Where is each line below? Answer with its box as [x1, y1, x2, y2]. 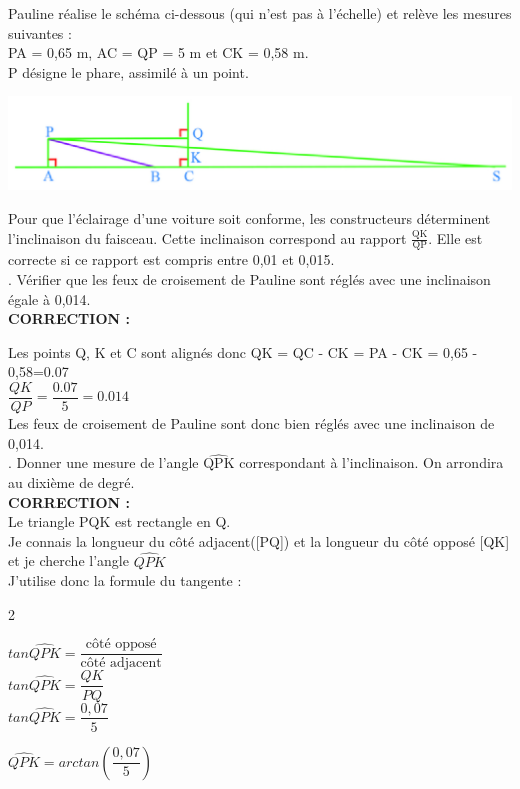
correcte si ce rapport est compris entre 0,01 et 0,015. [8, 249, 335, 270]
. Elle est [428, 227, 483, 248]
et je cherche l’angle [8, 550, 129, 571]
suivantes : [8, 22, 72, 43]
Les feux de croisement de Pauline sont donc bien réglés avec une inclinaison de [8, 413, 495, 434]
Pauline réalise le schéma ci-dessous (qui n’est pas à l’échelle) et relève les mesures [8, 3, 512, 23]
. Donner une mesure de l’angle [8, 452, 199, 473]
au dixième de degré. [8, 472, 135, 493]
